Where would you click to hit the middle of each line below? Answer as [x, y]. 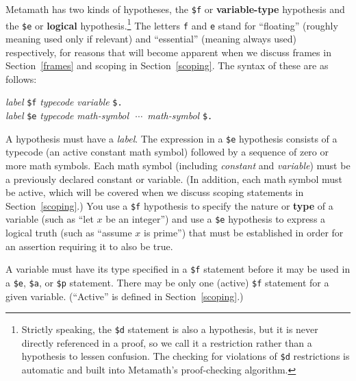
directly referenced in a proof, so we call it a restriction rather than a [167, 342]
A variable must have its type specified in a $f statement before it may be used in [178, 269]
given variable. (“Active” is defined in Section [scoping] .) [125, 296]
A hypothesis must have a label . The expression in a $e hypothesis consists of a [171, 138]
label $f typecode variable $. [64, 102]
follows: [21, 78]
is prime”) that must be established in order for [244, 232]
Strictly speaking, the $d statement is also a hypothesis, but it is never [170, 329]
